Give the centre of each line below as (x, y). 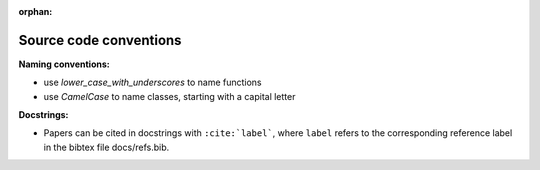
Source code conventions (100, 40)
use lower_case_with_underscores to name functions (152, 82)
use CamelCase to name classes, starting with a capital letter (169, 96)
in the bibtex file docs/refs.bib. (106, 147)
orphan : (35, 11)
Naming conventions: (64, 64)
